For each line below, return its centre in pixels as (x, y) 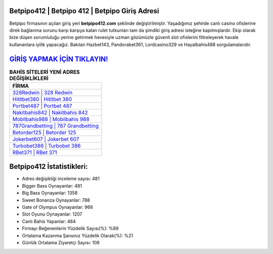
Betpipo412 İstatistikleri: (49, 167)
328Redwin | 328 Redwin (42, 92)
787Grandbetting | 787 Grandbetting (55, 126)
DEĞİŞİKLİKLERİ (29, 78)
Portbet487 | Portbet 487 (42, 105)
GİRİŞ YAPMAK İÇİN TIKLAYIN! (59, 59)
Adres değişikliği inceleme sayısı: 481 (61, 179)
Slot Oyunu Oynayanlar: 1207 (52, 214)
